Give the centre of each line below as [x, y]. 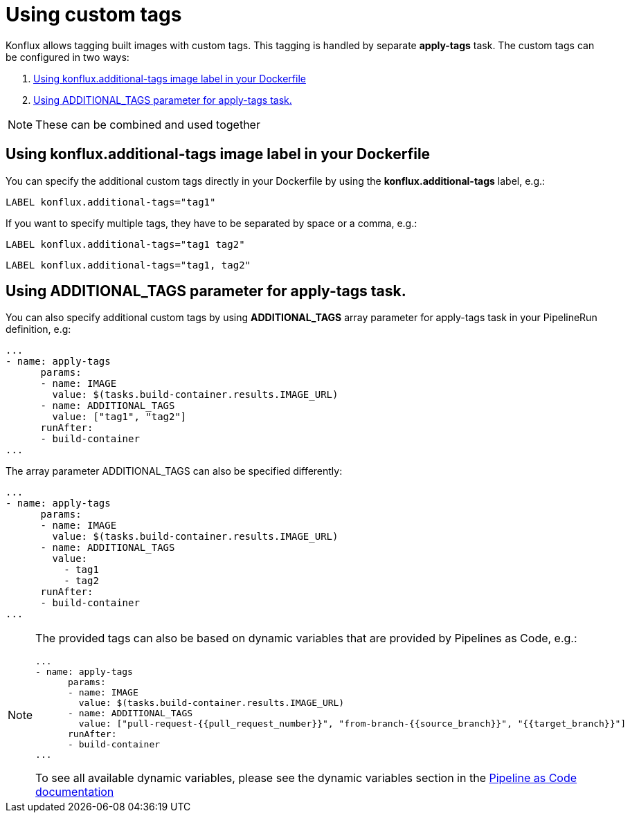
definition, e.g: [38, 329]
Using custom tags [94, 15]
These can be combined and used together [148, 124]
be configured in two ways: [67, 57]
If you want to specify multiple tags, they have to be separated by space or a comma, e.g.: [211, 223]
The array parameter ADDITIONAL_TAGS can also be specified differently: [174, 471]
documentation [75, 792]
